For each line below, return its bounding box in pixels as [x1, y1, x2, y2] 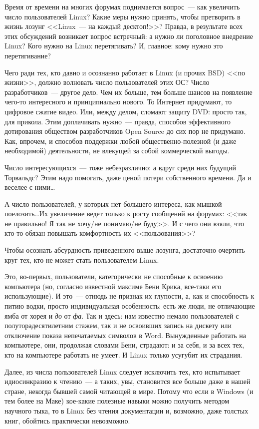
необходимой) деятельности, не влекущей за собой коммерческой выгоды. [4, 145, 230, 156]
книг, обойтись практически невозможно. [4, 415, 130, 426]
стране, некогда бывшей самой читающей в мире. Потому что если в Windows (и [4, 386, 254, 396]
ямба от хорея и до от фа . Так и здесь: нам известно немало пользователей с [4, 310, 239, 321]
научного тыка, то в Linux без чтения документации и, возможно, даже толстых [4, 405, 249, 416]
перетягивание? [4, 50, 51, 60]
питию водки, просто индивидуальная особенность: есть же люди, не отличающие [4, 301, 255, 311]
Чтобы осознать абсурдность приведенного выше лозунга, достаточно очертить [4, 245, 245, 255]
